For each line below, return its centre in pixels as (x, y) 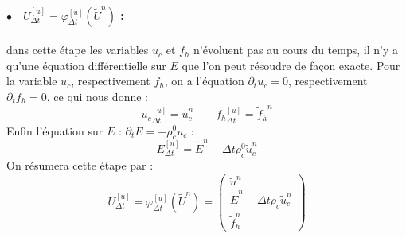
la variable (32, 81)
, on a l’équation (204, 81)
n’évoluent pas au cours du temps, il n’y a (296, 50)
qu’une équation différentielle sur (86, 65)
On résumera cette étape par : (80, 164)
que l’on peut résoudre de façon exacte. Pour (291, 65)
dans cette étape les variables (78, 50)
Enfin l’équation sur (55, 130)
